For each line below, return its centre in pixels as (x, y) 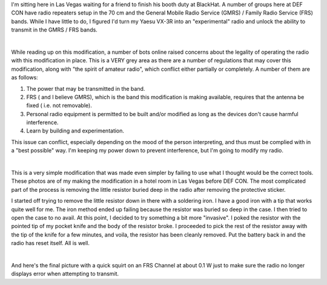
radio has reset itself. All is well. (51, 243)
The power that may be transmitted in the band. (86, 88)
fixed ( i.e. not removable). (59, 105)
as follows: (25, 77)
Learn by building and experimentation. (75, 131)
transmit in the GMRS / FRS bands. (54, 30)
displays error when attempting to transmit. (65, 274)
